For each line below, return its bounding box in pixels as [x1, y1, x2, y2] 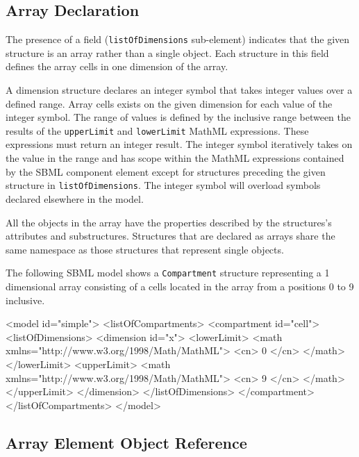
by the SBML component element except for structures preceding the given [6, 164, 326, 178]
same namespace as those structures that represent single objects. [6, 242, 284, 256]
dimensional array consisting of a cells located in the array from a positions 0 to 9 [6, 279, 354, 293]
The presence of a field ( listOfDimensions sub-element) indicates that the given [6, 32, 350, 47]
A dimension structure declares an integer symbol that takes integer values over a [6, 83, 353, 97]
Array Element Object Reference [6, 431, 247, 453]
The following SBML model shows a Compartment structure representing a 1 [6, 265, 330, 280]
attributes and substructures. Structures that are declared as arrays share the [6, 228, 335, 243]
